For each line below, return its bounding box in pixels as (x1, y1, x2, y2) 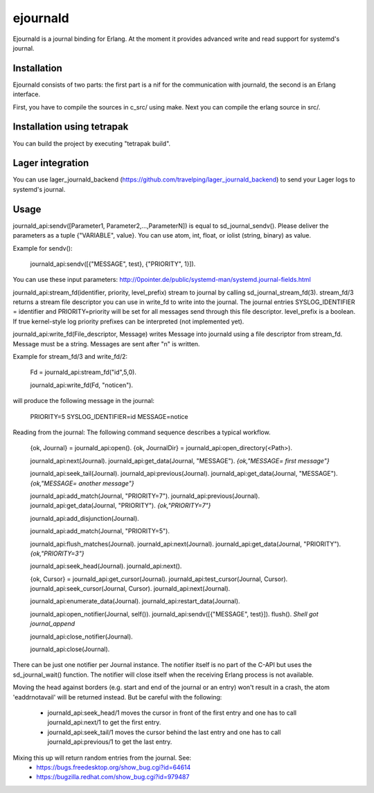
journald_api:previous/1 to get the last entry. (47, 738, 172, 746)
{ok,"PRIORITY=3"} (30, 549, 84, 558)
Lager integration (12, 157, 89, 169)
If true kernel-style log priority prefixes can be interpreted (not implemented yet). (12, 317, 244, 326)
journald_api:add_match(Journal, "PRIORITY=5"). (30, 527, 170, 535)
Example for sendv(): (12, 244, 73, 252)
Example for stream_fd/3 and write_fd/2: (12, 353, 128, 361)
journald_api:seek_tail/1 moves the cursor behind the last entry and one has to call (47, 728, 281, 736)
